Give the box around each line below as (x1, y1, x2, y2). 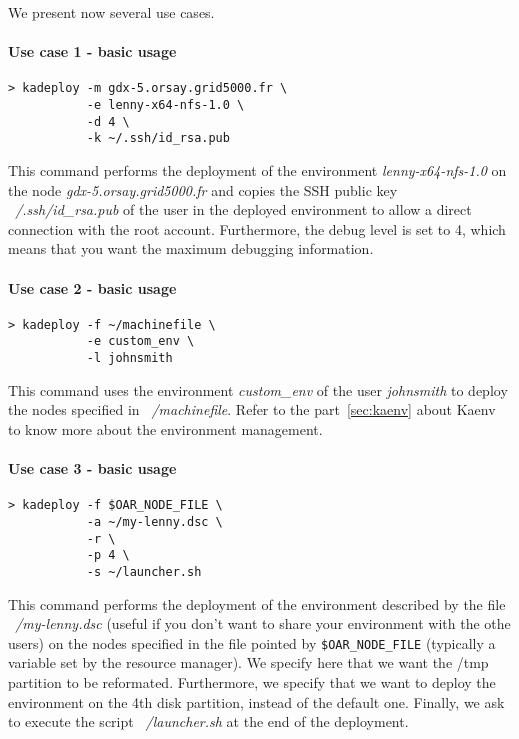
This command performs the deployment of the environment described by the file (8, 593, 506, 614)
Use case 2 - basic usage (8, 277, 177, 298)
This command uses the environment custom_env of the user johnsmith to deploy (8, 379, 508, 400)
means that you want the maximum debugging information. (8, 238, 374, 259)
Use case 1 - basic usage (8, 41, 177, 62)
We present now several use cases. (8, 2, 215, 22)
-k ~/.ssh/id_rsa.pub (86, 131, 230, 146)
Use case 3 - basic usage (8, 458, 177, 479)
